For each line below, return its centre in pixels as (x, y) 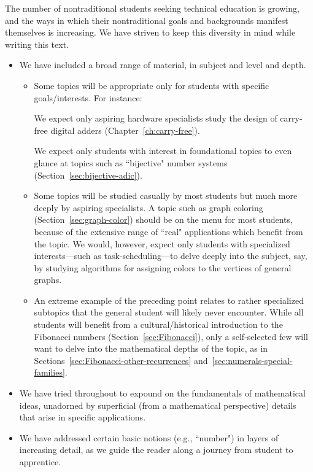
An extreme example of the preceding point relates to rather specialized (169, 300)
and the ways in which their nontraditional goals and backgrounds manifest (147, 20)
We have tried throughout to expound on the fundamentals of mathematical (162, 393)
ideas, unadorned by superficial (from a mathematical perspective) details (158, 405)
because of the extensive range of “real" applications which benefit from (168, 231)
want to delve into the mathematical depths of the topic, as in (151, 348)
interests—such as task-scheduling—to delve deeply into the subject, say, (171, 256)
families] (49, 372)
